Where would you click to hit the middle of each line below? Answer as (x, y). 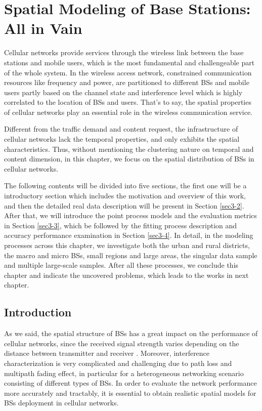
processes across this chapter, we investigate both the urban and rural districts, (127, 245)
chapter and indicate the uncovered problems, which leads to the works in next (126, 275)
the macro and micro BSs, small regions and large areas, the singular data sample (131, 255)
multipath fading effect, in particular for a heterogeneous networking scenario (124, 373)
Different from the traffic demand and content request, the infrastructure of (121, 129)
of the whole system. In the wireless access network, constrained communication (128, 72)
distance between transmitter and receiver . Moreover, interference (107, 353)
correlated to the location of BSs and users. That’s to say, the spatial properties (128, 102)
